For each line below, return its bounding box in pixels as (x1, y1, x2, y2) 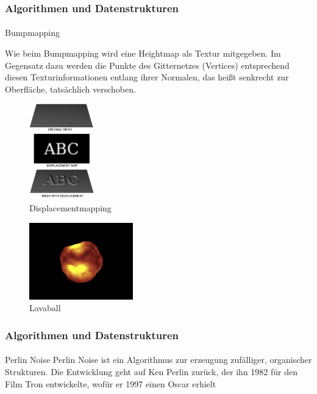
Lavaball (29, 301, 61, 314)
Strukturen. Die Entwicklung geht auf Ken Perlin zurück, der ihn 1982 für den (5, 365, 298, 378)
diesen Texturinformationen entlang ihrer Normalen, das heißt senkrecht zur (5, 71, 289, 83)
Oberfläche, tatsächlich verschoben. (5, 82, 136, 95)
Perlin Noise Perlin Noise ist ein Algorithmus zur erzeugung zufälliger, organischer (5, 353, 312, 366)
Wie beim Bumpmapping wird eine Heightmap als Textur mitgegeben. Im (5, 47, 281, 60)
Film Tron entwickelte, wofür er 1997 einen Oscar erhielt (5, 377, 216, 390)
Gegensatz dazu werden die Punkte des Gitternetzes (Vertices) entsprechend (5, 58, 290, 71)
